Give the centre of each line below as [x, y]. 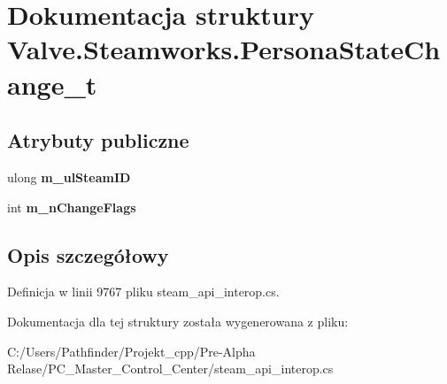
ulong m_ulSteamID [69, 177]
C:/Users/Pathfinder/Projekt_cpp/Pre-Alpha [131, 351]
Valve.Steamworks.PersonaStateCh [224, 49]
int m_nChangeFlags [72, 207]
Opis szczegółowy [88, 254]
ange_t [52, 84]
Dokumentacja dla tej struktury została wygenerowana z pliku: [178, 321]
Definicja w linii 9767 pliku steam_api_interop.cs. [143, 292]
